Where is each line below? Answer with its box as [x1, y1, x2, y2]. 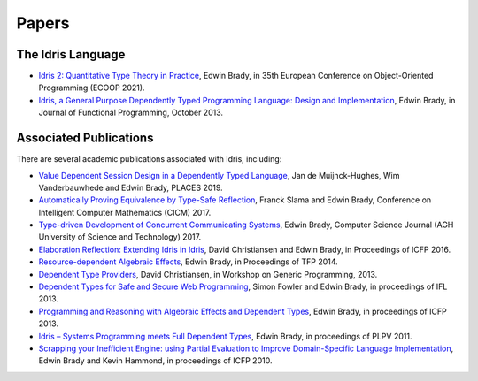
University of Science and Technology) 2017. [38, 232, 202, 242]
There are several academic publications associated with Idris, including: [16, 154, 282, 164]
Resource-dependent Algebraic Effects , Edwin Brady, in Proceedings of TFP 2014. [38, 256, 338, 267]
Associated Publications [16, 131, 154, 146]
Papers [16, 13, 70, 33]
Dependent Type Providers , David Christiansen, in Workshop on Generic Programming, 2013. [38, 269, 378, 279]
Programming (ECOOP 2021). [38, 82, 145, 93]
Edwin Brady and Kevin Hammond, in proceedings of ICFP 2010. [38, 355, 273, 366]
